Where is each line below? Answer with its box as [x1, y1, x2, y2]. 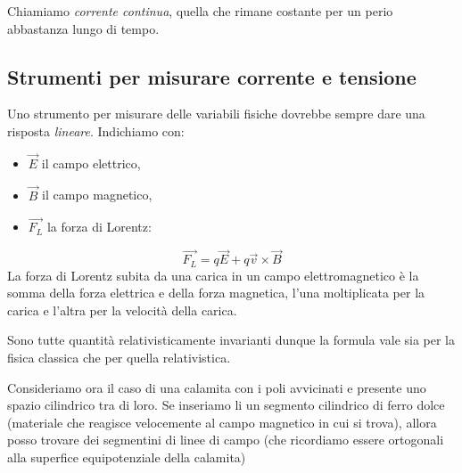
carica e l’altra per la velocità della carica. [7, 300, 237, 319]
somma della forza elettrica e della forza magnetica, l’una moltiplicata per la [7, 283, 425, 302]
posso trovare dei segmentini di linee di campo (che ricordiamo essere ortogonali [7, 430, 444, 449]
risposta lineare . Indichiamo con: [7, 121, 185, 140]
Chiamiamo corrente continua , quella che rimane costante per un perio [7, 2, 393, 20]
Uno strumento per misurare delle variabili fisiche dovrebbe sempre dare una [7, 104, 425, 123]
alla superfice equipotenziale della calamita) [7, 448, 246, 467]
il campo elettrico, [41, 153, 141, 172]
